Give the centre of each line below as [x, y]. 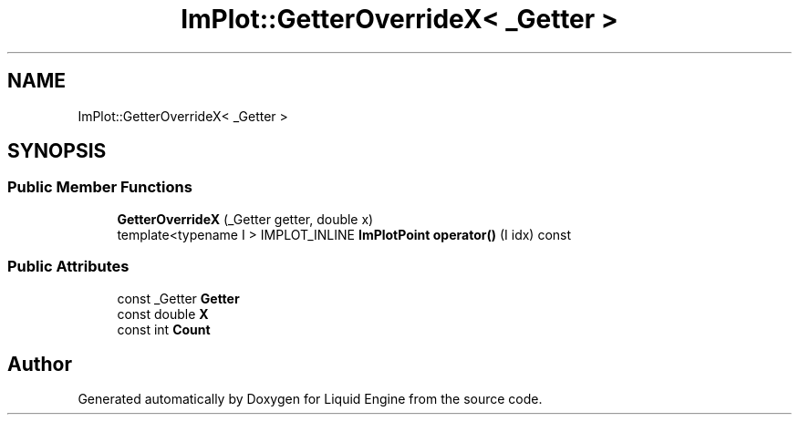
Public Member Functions [100, 187]
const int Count [164, 329]
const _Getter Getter [178, 298]
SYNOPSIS [57, 151]
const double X [163, 314]
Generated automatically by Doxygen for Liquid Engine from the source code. [310, 399]
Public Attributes [68, 267]
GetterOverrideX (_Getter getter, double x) [245, 219]
